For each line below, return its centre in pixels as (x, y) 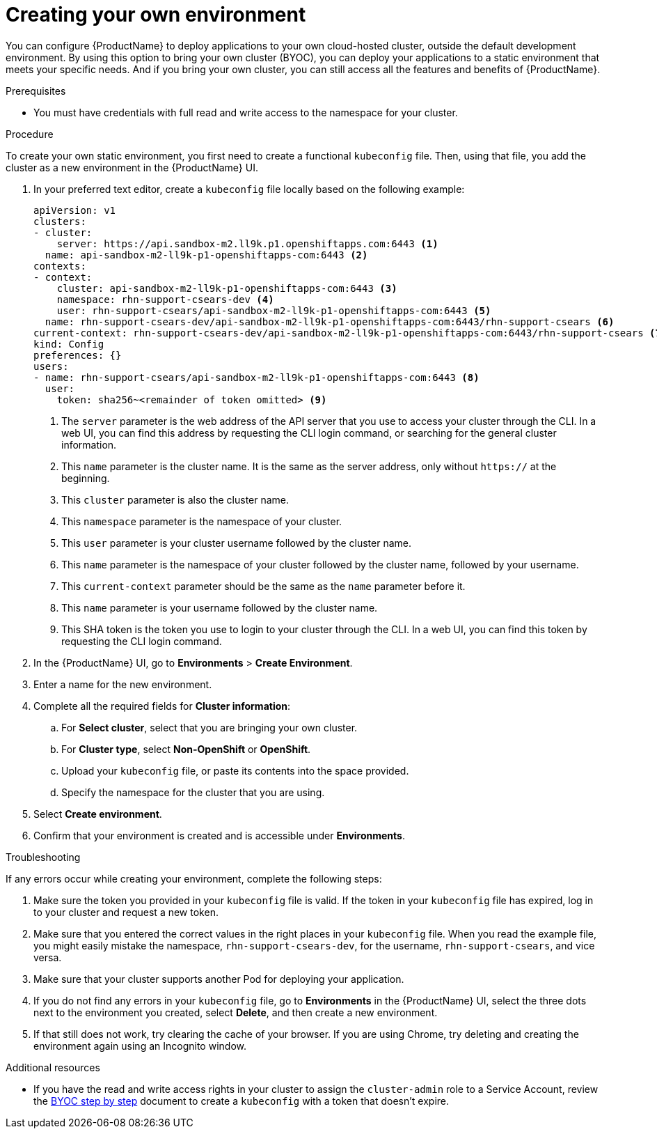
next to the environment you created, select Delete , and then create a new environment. (236, 1012)
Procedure (30, 134)
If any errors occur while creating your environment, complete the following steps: (194, 878)
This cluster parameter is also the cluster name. (175, 499)
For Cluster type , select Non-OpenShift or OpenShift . (186, 749)
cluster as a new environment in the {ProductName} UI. (132, 167)
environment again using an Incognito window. (140, 1046)
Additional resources (53, 1067)
